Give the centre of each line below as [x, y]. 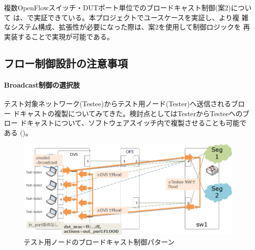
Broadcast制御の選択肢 [42, 84]
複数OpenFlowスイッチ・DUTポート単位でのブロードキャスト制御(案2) [118, 7]
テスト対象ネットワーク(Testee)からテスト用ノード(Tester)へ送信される [118, 103]
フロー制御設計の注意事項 [66, 63]
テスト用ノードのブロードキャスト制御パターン [99, 241]
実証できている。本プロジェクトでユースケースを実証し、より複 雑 [141, 17]
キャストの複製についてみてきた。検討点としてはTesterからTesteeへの [131, 113]
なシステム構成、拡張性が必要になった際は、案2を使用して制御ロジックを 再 [127, 27]
